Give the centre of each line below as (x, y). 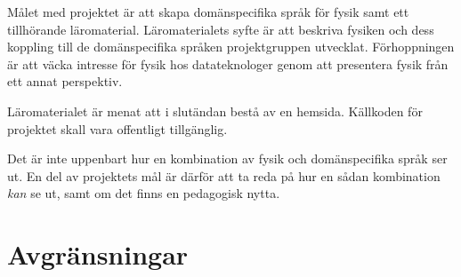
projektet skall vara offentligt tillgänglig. (117, 128)
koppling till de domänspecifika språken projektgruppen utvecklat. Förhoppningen (231, 47)
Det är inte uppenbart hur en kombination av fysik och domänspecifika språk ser (227, 158)
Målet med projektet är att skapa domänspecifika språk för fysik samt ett (208, 12)
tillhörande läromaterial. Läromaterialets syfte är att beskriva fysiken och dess (221, 29)
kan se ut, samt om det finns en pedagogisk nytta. (144, 193)
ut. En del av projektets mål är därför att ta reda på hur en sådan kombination (224, 175)
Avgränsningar (98, 254)
